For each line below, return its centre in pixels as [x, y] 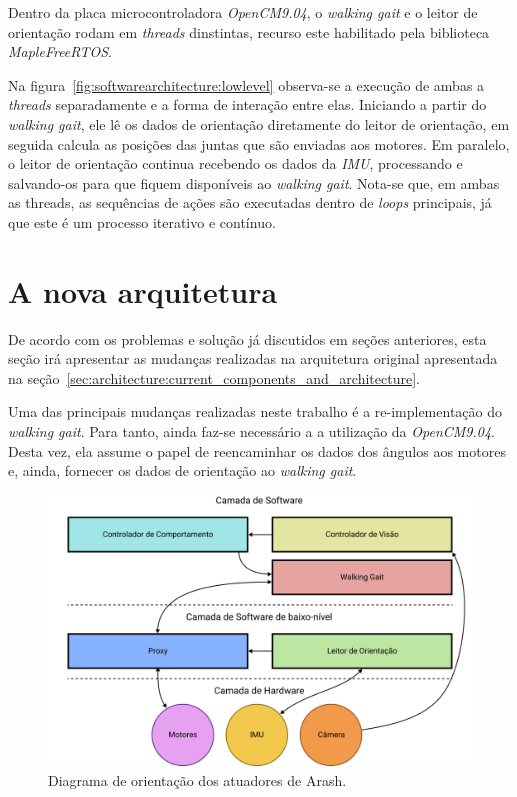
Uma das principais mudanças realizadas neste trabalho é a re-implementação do [255, 411]
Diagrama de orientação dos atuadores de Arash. [197, 780]
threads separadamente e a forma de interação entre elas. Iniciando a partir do [247, 104]
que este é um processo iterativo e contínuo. [142, 221]
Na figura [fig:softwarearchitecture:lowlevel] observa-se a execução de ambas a [246, 84]
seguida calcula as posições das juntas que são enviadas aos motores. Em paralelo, [259, 143]
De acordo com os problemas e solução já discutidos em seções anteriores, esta [247, 338]
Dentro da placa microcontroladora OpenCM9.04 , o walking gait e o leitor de [243, 12]
